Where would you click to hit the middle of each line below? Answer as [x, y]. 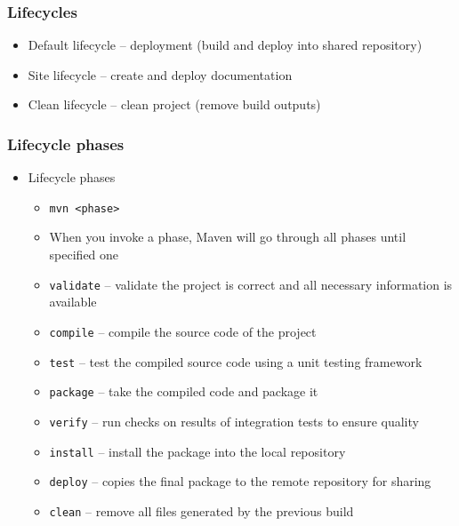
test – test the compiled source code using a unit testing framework [236, 361]
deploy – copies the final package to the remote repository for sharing [240, 481]
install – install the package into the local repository [197, 451]
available [73, 302]
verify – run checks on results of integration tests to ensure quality [234, 421]
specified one [84, 255]
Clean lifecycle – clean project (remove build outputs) [174, 104]
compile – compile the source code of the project [183, 331]
